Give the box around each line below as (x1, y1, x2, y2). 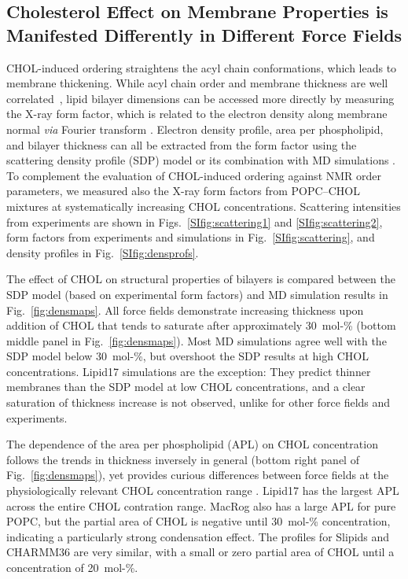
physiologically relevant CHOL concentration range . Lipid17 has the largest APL (6, 482, 399, 499)
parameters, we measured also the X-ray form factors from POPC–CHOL (6, 183, 360, 199)
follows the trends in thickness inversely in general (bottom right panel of (6, 451, 359, 467)
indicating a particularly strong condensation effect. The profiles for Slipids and (6, 528, 390, 544)
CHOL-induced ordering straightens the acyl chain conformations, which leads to (6, 59, 397, 76)
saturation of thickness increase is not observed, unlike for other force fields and (6, 394, 391, 411)
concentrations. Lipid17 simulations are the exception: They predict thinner (6, 363, 371, 379)
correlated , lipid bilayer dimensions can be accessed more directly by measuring (6, 90, 395, 106)
